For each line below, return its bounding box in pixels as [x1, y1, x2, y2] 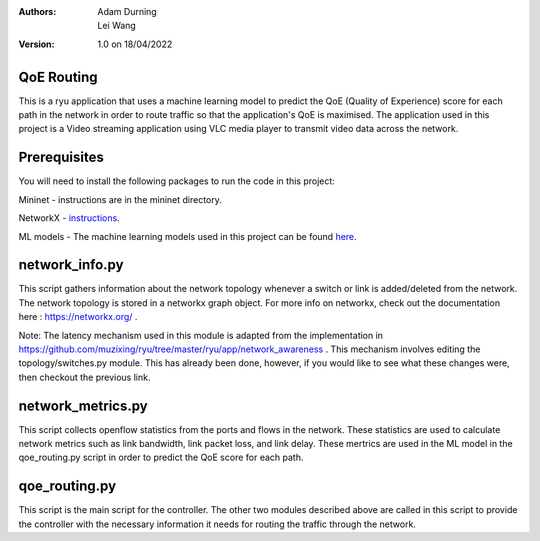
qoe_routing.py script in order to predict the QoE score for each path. [18, 451, 304, 464]
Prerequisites [18, 149, 104, 166]
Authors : [18, 6, 57, 17]
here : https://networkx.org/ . [18, 311, 138, 323]
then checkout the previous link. [18, 371, 151, 383]
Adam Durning [97, 6, 157, 17]
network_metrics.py [18, 397, 149, 414]
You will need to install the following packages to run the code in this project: [18, 175, 335, 187]
